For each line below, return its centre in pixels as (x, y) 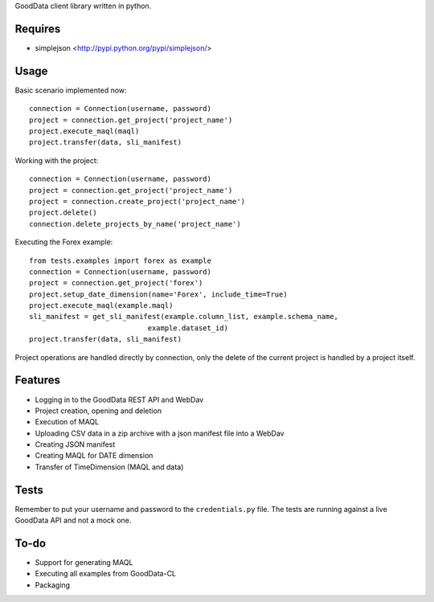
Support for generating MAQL (84, 563)
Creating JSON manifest (75, 444)
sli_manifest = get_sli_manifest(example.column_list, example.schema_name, (184, 317)
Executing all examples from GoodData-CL (106, 574)
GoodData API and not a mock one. (73, 520)
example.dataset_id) (188, 328)
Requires (38, 29)
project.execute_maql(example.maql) (101, 306)
